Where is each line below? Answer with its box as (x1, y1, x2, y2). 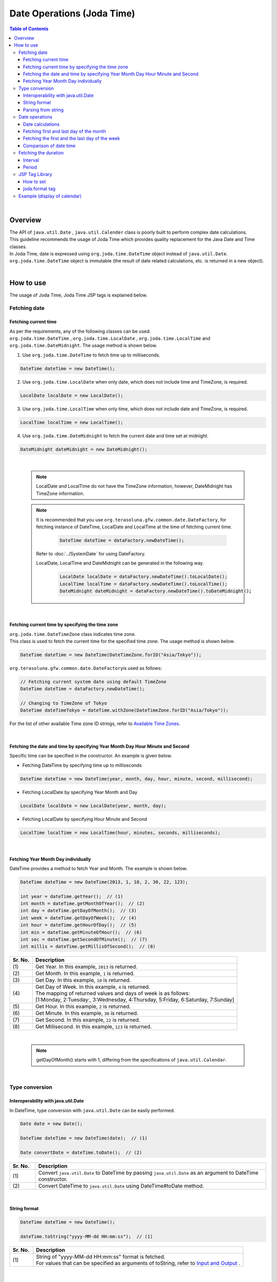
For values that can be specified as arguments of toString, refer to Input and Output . (36, 1259, 241, 1267)
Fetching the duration (18, 150, 64, 156)
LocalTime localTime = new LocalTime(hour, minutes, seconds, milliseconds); (20, 830, 221, 835)
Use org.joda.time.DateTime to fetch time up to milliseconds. (22, 352, 161, 358)
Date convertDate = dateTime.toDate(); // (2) (20, 1150, 142, 1156)
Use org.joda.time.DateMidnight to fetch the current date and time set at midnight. (22, 432, 209, 438)
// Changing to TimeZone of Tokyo (20, 700, 107, 706)
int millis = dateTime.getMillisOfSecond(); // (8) (20, 944, 156, 950)
